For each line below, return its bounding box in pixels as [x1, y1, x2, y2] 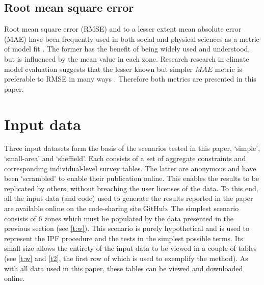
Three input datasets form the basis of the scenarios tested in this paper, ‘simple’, [4, 143, 260, 153]
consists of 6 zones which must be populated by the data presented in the [4, 213, 234, 223]
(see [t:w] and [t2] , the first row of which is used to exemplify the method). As [4, 253, 248, 264]
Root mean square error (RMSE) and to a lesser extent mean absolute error [4, 23, 242, 34]
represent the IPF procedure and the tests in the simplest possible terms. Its [4, 232, 243, 243]
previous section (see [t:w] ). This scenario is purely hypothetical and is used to [4, 223, 250, 234]
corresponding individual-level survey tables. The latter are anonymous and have [4, 163, 256, 173]
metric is [215, 63, 242, 74]
